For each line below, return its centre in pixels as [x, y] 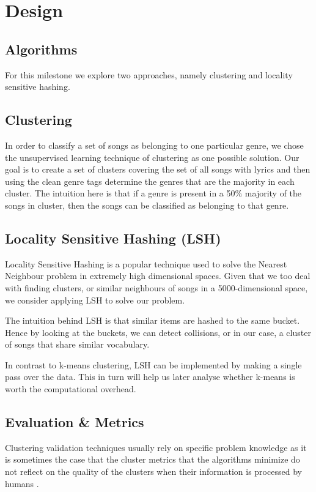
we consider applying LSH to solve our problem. [95, 300]
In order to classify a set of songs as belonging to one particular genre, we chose [154, 145]
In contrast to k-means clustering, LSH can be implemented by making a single [153, 364]
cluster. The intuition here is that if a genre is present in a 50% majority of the [153, 193]
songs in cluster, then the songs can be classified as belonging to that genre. [147, 205]
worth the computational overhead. [71, 389]
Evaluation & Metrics [75, 422]
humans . [22, 483]
